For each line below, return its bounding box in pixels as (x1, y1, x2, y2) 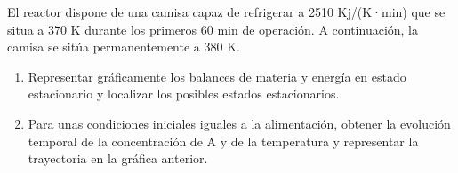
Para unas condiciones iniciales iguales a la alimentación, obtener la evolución (28, 114, 451, 132)
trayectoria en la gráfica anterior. (28, 149, 208, 168)
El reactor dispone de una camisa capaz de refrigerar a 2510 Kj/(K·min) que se (7, 3, 446, 20)
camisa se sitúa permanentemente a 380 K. (7, 37, 240, 56)
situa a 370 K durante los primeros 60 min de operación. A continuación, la (7, 20, 418, 38)
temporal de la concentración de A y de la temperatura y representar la (28, 131, 419, 150)
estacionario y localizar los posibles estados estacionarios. (28, 84, 340, 103)
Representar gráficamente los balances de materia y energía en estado (28, 67, 406, 85)
